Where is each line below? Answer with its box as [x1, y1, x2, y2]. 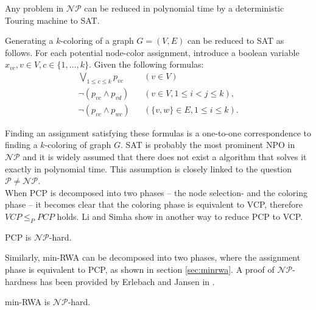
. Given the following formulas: [88, 58, 204, 71]
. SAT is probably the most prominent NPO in [120, 138, 295, 151]
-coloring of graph [44, 138, 111, 151]
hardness [5, 275, 38, 287]
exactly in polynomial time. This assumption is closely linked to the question [5, 162, 292, 175]
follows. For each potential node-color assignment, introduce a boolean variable [5, 46, 300, 58]
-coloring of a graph [60, 34, 134, 47]
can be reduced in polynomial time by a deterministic [84, 2, 284, 14]
